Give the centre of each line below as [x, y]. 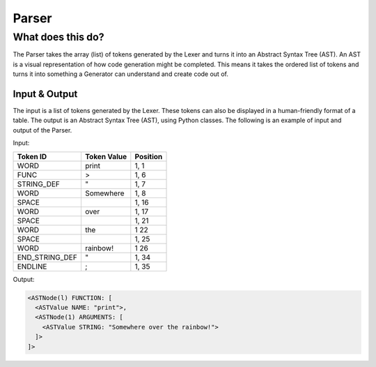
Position [149, 156]
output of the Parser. [42, 130]
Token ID [32, 156]
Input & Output [45, 94]
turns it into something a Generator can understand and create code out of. [121, 74]
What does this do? [58, 37]
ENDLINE [32, 267]
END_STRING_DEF [47, 257]
